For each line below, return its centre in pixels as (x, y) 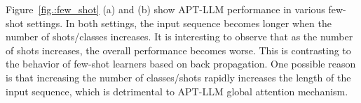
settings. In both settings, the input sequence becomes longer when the (179, 23)
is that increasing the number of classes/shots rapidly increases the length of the (178, 77)
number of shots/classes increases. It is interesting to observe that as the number (179, 37)
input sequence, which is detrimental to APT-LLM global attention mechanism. (177, 91)
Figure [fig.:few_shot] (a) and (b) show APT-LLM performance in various (165, 9)
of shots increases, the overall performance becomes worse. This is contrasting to (178, 50)
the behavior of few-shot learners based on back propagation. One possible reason (181, 64)
